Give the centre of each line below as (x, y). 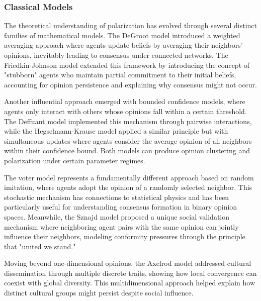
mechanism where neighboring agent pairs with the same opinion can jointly (121, 226)
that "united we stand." (40, 246)
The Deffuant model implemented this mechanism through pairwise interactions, (128, 121)
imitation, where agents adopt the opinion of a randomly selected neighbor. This (128, 187)
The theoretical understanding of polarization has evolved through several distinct (130, 25)
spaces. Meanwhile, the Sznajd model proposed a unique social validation (117, 216)
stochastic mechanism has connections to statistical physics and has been (117, 197)
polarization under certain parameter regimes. (75, 160)
